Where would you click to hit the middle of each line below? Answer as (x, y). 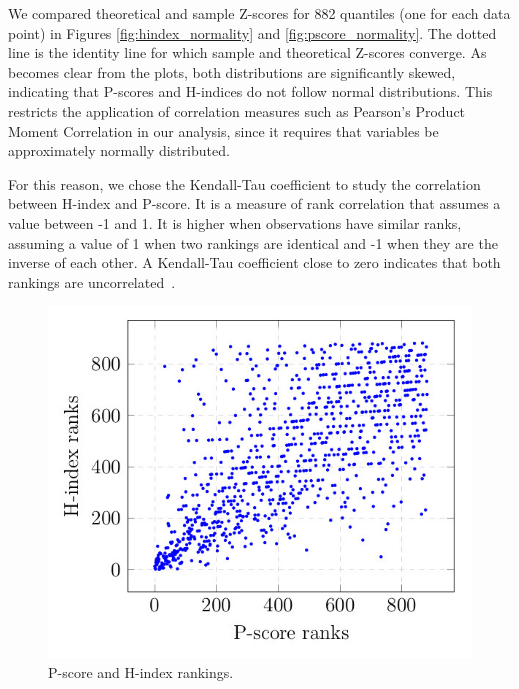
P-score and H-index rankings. (141, 671)
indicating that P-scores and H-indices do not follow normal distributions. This (250, 91)
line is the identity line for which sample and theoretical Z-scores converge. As (247, 52)
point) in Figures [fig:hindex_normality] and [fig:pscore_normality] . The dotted (252, 32)
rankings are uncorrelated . (92, 281)
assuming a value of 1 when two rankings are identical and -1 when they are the (253, 242)
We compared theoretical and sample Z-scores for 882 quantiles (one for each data (259, 13)
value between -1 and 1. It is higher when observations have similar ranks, (235, 222)
